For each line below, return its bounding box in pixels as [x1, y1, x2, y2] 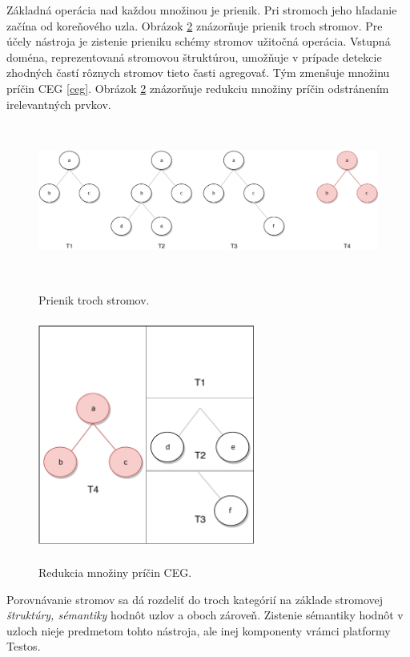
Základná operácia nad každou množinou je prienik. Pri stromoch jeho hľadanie [6, 2, 397, 18]
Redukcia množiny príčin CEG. [38, 563, 192, 580]
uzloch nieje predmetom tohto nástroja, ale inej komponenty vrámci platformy [6, 622, 391, 639]
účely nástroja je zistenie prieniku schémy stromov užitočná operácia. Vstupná [6, 33, 391, 50]
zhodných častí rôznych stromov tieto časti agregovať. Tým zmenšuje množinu [6, 64, 390, 81]
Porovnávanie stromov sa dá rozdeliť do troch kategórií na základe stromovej [6, 590, 384, 607]
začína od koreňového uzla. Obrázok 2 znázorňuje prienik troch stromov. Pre [6, 17, 383, 34]
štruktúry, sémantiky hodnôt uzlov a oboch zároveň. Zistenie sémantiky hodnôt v [6, 607, 404, 623]
